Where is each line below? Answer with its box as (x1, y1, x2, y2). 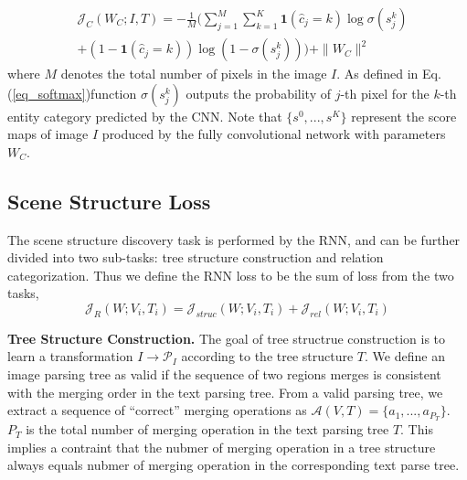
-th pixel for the (340, 83, 430, 102)
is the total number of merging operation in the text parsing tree (26, 420, 389, 439)
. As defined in (336, 64, 419, 83)
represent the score (351, 106, 457, 125)
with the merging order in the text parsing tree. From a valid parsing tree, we (7, 382, 443, 401)
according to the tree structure (181, 347, 354, 366)
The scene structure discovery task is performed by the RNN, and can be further (7, 229, 461, 249)
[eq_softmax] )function (12, 83, 137, 102)
